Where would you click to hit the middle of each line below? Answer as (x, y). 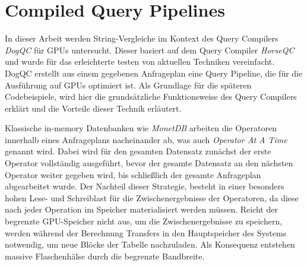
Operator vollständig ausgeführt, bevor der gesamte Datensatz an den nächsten (149, 163)
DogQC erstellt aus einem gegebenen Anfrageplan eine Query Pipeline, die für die (154, 73)
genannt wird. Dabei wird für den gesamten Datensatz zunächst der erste (138, 151)
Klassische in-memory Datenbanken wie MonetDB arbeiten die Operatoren (141, 128)
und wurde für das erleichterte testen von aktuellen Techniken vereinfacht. (140, 61)
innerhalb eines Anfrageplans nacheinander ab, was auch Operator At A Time (146, 139)
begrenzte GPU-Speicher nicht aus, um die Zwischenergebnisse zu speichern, (144, 221)
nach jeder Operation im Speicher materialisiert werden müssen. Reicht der (141, 209)
